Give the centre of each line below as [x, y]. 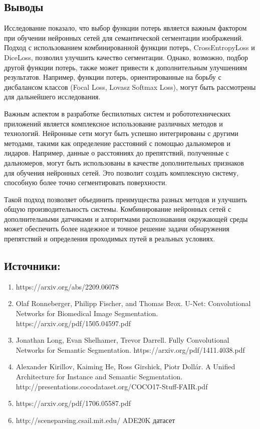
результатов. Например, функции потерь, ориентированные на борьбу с [113, 77]
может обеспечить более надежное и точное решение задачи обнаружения [117, 229]
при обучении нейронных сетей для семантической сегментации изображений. [124, 37]
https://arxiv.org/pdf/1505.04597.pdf [73, 323]
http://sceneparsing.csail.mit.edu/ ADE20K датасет [95, 420]
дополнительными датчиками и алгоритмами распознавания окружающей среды [126, 219]
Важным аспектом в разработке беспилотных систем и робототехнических [117, 113]
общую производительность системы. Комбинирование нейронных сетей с [118, 209]
